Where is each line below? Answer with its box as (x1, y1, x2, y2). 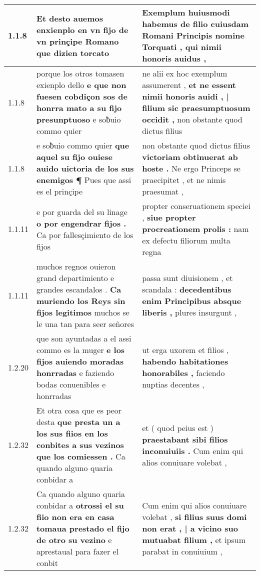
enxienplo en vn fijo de (36, 23, 128, 35)
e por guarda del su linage (36, 205, 127, 217)
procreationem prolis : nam (142, 223, 249, 234)
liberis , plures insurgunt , (142, 306, 237, 318)
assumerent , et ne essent (142, 79, 236, 90)
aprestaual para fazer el (36, 545, 119, 557)
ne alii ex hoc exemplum (142, 67, 227, 79)
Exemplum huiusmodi (142, 6, 230, 18)
